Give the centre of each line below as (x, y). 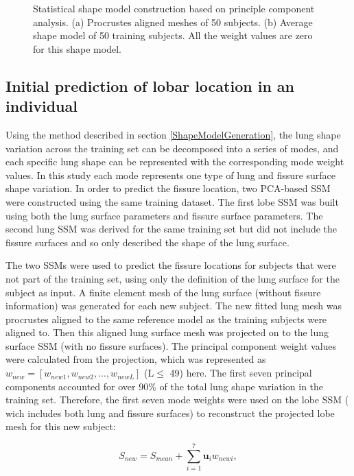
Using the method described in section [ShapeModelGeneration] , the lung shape (173, 134)
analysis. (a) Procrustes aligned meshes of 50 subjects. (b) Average (173, 22)
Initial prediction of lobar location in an (150, 85)
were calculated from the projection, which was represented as (136, 359)
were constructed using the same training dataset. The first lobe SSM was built (172, 201)
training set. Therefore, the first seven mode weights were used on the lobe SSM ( (177, 400)
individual (42, 106)
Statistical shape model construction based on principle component (174, 8)
